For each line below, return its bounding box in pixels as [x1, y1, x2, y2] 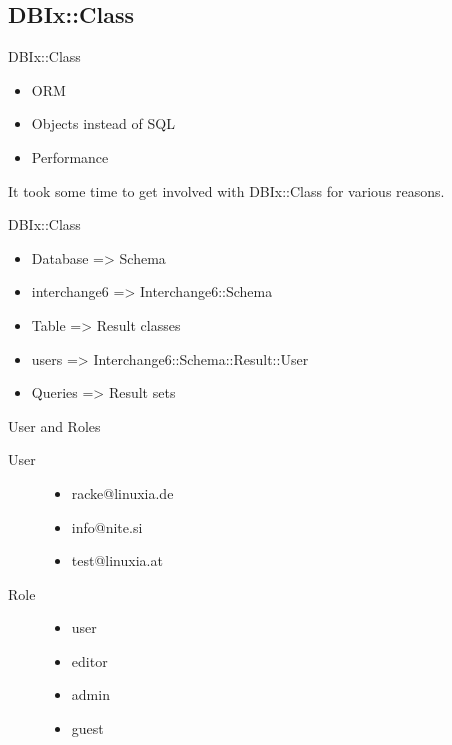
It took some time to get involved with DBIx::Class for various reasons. [8, 180, 445, 201]
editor [71, 650, 108, 671]
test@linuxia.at [71, 550, 163, 571]
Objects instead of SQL [31, 113, 175, 134]
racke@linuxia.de [71, 482, 174, 503]
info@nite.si [71, 516, 143, 537]
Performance [31, 146, 109, 167]
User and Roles [8, 415, 101, 436]
